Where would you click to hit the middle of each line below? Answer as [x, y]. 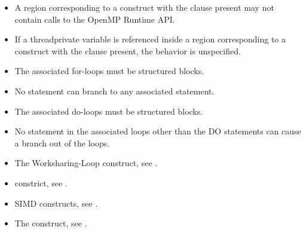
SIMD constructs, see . [56, 203]
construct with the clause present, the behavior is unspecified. [128, 50]
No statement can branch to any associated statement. [114, 91]
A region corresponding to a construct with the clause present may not [144, 7]
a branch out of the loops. [62, 142]
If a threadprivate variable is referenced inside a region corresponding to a [150, 39]
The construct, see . [51, 223]
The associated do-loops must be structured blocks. [109, 111]
